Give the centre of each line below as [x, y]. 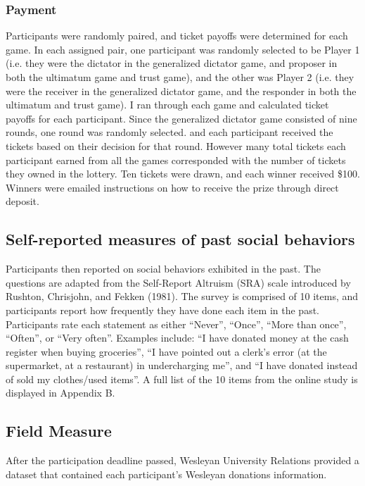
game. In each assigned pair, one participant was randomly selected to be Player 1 [183, 49]
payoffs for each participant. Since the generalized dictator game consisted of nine [181, 118]
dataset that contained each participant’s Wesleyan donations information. [166, 474]
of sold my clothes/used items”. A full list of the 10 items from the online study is [182, 379]
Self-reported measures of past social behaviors [180, 239]
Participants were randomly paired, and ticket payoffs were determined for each [177, 36]
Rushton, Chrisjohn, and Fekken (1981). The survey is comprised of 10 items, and [182, 296]
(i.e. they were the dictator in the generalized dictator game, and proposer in [172, 63]
